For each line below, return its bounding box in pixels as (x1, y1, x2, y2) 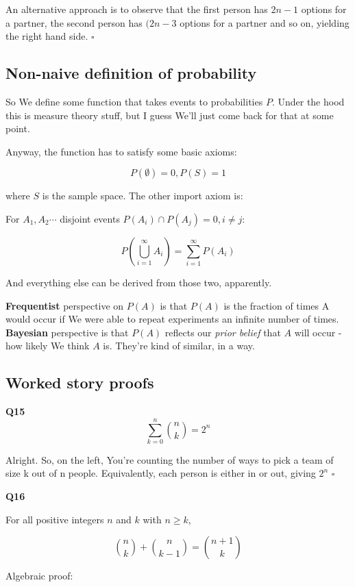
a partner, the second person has (5, 15, 143, 29)
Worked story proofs (5, 372, 154, 393)
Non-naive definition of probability (5, 62, 257, 84)
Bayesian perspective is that (5, 325, 129, 339)
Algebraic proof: (5, 569, 73, 583)
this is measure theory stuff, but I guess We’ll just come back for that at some (5, 108, 334, 122)
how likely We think (5, 338, 90, 353)
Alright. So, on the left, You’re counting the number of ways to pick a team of (5, 452, 334, 466)
